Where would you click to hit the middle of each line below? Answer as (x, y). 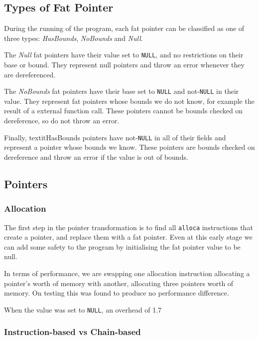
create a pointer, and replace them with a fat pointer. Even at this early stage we (128, 237)
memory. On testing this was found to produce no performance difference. (117, 293)
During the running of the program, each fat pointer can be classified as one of (124, 28)
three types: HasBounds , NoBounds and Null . (73, 38)
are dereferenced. (30, 74)
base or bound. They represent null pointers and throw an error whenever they (124, 65)
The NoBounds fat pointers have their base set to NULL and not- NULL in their (122, 91)
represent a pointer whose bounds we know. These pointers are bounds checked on (129, 147)
